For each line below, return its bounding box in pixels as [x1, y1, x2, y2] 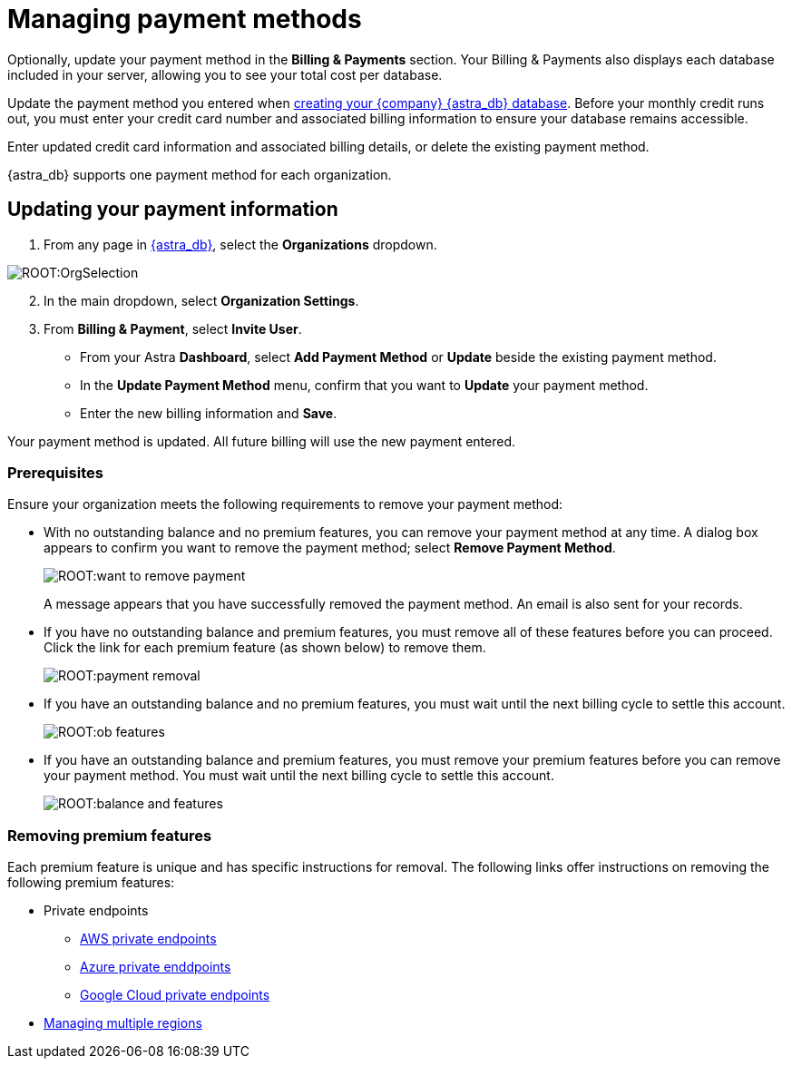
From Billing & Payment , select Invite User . [44, 320, 302, 337]
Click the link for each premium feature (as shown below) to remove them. [44, 640, 486, 656]
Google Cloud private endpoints [80, 987, 270, 1003]
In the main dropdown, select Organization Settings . [44, 292, 359, 308]
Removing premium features [7, 826, 212, 845]
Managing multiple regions [44, 1015, 202, 1032]
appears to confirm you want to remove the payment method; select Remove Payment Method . [44, 540, 616, 556]
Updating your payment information [7, 198, 338, 221]
